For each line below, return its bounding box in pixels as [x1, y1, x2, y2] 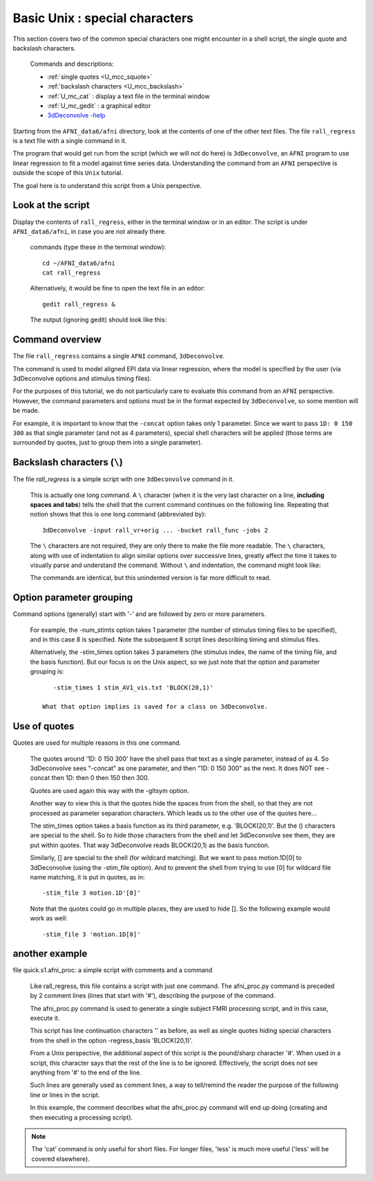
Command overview [12, 334, 102, 346]
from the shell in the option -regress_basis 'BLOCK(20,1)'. [30, 1036, 193, 1044]
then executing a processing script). [30, 1113, 133, 1122]
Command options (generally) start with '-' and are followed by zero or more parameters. [12, 610, 266, 618]
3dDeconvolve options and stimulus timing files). [12, 374, 152, 382]
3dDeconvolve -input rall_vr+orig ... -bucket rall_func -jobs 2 [42, 526, 269, 534]
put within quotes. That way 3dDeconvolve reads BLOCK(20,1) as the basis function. [30, 841, 270, 849]
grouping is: [30, 667, 64, 676]
